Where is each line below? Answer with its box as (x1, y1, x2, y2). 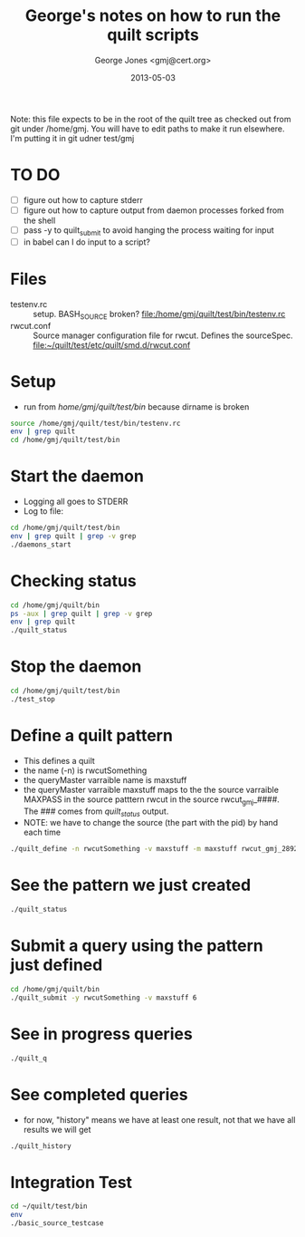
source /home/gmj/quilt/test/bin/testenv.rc (10, 419, 181, 428)
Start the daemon (10, 466, 144, 487)
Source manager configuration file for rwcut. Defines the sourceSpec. (33, 330, 293, 341)
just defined (10, 955, 103, 975)
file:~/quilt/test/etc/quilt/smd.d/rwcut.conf (33, 339, 191, 350)
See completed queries (10, 1084, 188, 1105)
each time (23, 826, 62, 838)
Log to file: (23, 506, 64, 517)
